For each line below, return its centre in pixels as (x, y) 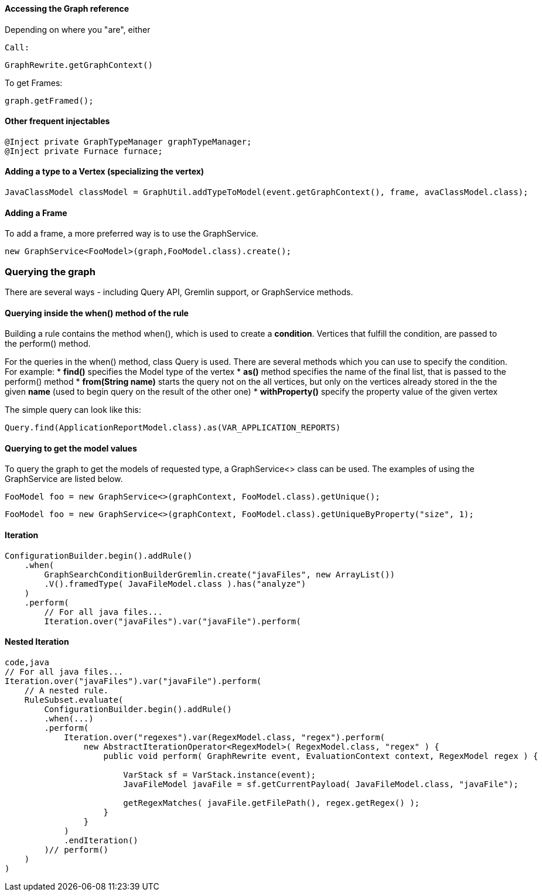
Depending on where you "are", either (78, 29)
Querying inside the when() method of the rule (97, 313)
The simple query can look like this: (73, 410)
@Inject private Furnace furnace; (84, 151)
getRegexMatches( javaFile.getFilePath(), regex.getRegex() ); (272, 803)
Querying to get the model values (71, 448)
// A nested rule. (67, 690)
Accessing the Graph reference (67, 8)
